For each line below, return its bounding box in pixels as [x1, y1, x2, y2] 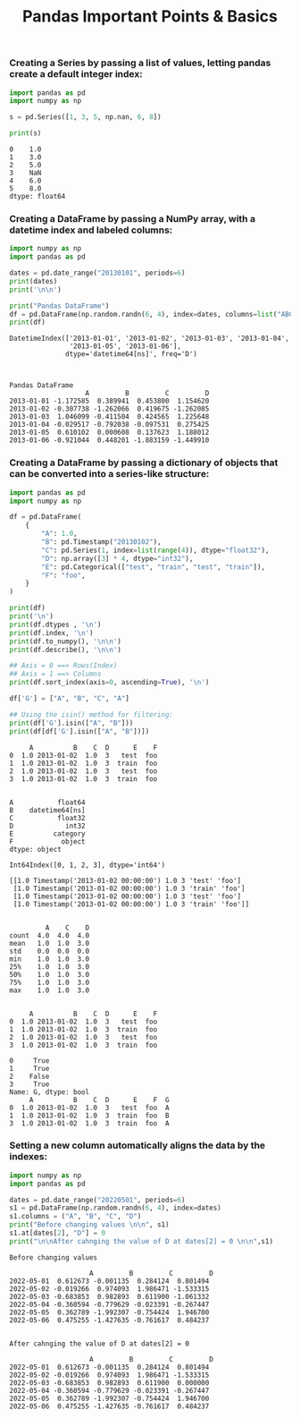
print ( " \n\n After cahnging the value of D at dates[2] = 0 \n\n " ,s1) [9, 1236, 274, 1245]
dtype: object [9, 845, 62, 853]
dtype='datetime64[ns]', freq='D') [65, 350, 198, 359]
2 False [9, 1072, 50, 1081]
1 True [9, 1064, 50, 1073]
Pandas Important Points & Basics [21, 6, 279, 27]
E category [9, 829, 87, 838]
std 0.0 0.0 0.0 [9, 947, 90, 955]
